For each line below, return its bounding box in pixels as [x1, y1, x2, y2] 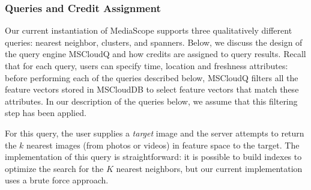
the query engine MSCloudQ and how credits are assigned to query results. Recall [5, 47, 306, 60]
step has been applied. [5, 106, 86, 119]
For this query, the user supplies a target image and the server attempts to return [5, 126, 304, 139]
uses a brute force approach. [5, 174, 109, 186]
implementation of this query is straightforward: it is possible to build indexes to [5, 150, 302, 163]
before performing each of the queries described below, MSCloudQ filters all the [5, 71, 298, 84]
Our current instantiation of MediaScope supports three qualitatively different [5, 24, 292, 37]
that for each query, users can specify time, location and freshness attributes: [5, 60, 288, 72]
